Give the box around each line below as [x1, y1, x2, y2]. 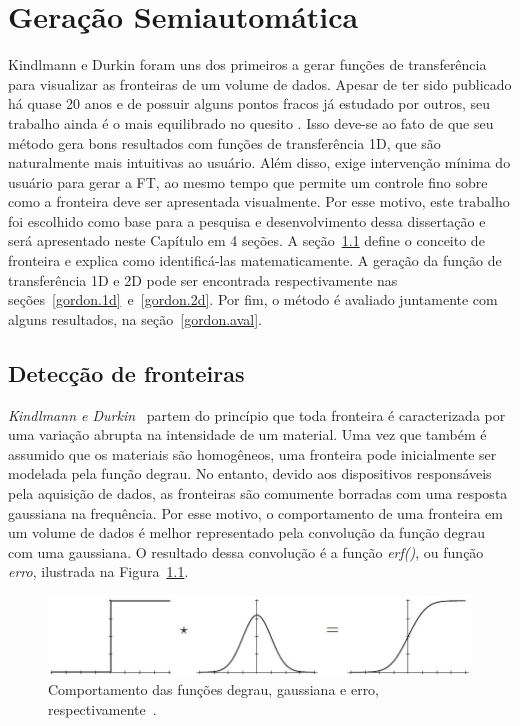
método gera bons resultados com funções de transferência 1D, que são [8, 132, 441, 153]
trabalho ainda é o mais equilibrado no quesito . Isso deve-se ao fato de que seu [8, 112, 494, 133]
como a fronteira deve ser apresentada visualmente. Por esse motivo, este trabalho [8, 191, 510, 212]
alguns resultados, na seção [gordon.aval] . [8, 308, 262, 329]
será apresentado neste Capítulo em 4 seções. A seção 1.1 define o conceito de [8, 230, 485, 251]
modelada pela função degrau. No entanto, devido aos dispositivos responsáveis [8, 463, 492, 484]
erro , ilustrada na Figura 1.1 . [8, 561, 189, 582]
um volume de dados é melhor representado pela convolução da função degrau [8, 522, 486, 543]
